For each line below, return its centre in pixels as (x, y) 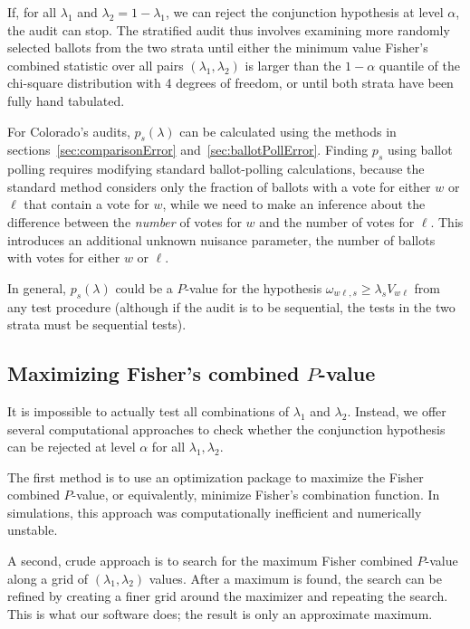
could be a (144, 287)
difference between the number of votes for (125, 221)
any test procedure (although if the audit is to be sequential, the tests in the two (231, 306)
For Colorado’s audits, (69, 131)
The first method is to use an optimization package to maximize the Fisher (216, 477)
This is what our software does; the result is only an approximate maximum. (220, 613)
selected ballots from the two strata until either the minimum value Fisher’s (218, 48)
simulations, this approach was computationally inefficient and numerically (215, 512)
